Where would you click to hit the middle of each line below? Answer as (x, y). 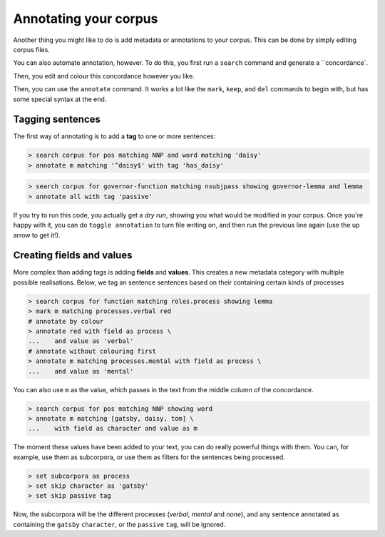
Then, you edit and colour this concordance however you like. (104, 76)
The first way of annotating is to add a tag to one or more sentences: (114, 136)
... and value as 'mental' (81, 371)
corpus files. (31, 49)
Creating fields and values (73, 256)
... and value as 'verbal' (81, 341)
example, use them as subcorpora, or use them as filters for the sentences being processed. (149, 457)
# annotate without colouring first (92, 351)
